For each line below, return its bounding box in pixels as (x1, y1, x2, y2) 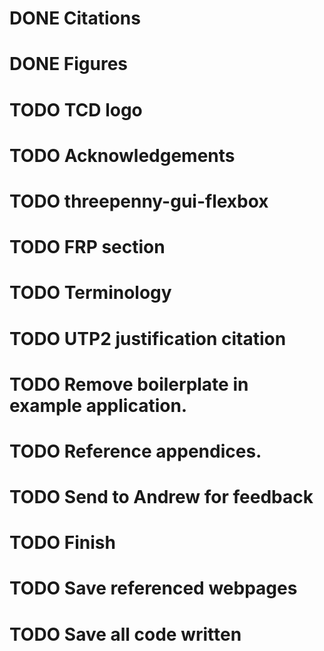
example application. (9, 394, 188, 417)
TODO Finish (9, 532, 116, 554)
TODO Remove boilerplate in (9, 373, 249, 396)
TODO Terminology (9, 282, 172, 304)
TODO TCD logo (9, 98, 143, 121)
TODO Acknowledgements (9, 144, 236, 167)
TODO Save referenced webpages (9, 577, 298, 600)
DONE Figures (9, 53, 129, 76)
